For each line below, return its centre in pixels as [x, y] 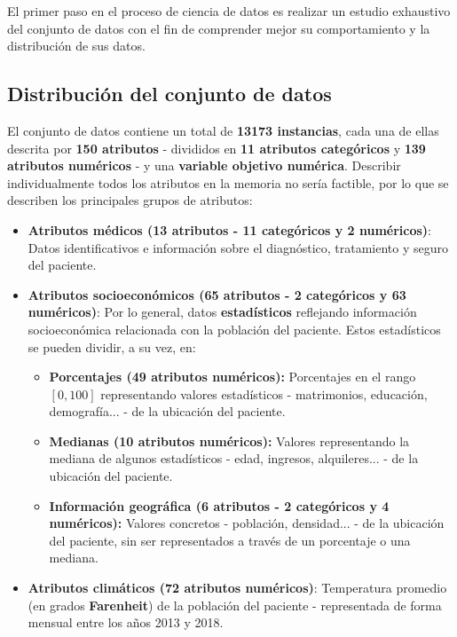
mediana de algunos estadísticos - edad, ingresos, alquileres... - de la [234, 458]
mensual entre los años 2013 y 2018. [126, 622]
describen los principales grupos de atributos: [130, 200]
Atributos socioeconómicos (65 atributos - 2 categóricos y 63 [217, 294]
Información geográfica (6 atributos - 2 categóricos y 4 [219, 505]
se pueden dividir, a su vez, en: [112, 346]
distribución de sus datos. [76, 46]
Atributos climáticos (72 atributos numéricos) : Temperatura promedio [237, 588]
